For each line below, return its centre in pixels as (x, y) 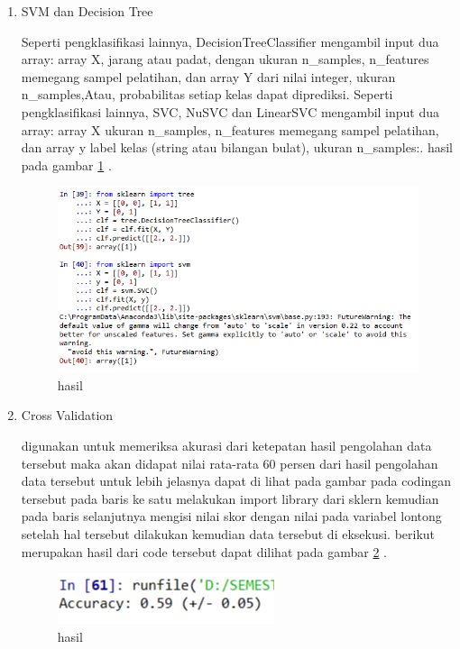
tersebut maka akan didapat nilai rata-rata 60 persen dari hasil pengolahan (230, 463)
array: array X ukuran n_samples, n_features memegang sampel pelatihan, (230, 129)
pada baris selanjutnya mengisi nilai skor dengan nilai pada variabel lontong (231, 516)
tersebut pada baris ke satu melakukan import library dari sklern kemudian (230, 498)
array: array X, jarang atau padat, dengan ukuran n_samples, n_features (225, 59)
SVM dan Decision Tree (87, 11)
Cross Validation (67, 415)
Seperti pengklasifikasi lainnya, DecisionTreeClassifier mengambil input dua (230, 41)
